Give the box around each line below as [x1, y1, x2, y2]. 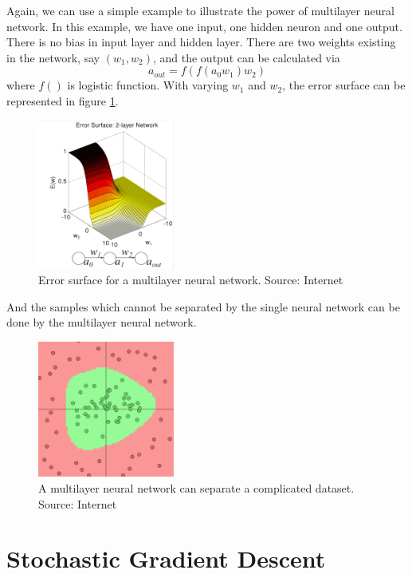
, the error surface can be [282, 77, 406, 93]
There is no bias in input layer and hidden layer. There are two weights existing [6, 34, 396, 50]
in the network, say [6, 49, 100, 65]
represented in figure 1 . [6, 92, 119, 109]
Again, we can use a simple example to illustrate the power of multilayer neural [6, 2, 394, 18]
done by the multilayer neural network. [6, 314, 197, 331]
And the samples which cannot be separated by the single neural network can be [6, 298, 400, 315]
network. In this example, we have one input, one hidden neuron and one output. [6, 18, 402, 34]
